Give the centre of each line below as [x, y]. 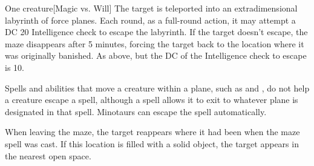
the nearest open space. [48, 155]
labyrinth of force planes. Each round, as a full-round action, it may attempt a [150, 20]
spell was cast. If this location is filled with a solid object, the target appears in [152, 143]
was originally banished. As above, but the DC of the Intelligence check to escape [156, 55]
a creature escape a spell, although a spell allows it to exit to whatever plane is [152, 100]
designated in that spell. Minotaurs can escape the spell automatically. [136, 111]
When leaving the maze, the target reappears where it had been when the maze [152, 132]
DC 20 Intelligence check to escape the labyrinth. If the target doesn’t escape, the [156, 32]
